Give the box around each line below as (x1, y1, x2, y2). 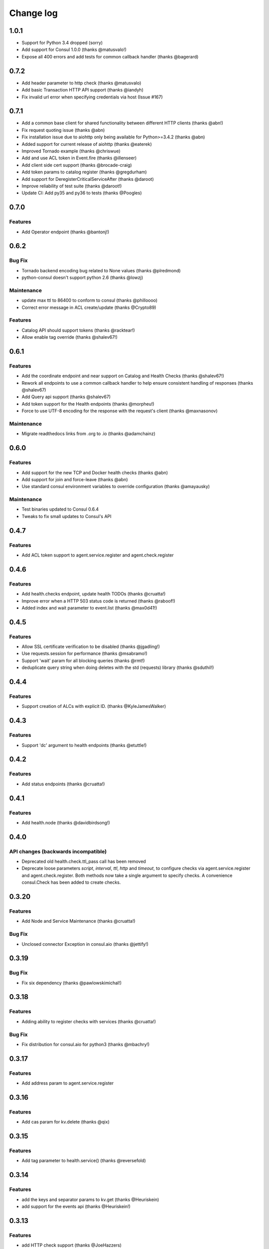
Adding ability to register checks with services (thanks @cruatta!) (21, 1018, 156, 1024)
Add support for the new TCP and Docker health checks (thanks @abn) (21, 470, 168, 476)
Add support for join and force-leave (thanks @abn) (21, 476, 128, 482)
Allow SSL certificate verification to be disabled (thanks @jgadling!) (21, 643, 160, 649)
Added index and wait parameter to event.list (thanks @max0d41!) (21, 605, 157, 611)
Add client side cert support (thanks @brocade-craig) (21, 162, 132, 168)
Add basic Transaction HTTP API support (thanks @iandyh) (21, 87, 144, 93)
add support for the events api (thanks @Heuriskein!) (21, 1203, 131, 1209)
